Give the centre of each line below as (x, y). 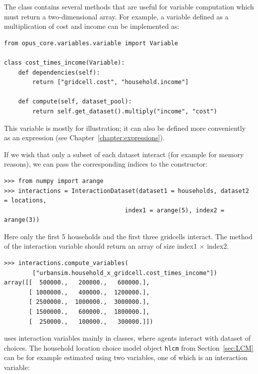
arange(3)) (22, 220)
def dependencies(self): (59, 72)
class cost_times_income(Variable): (64, 62)
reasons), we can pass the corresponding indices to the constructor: (106, 164)
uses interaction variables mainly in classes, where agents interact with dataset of (127, 338)
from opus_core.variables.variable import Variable (91, 43)
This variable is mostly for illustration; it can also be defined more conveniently (125, 128)
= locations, (25, 201)
